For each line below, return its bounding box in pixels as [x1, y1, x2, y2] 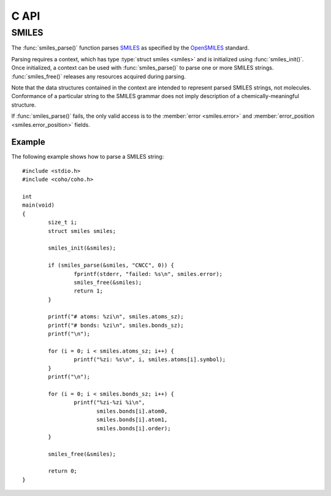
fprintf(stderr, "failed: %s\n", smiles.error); [74, 270, 223, 277]
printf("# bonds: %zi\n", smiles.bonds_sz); [48, 322, 184, 329]
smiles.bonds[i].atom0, [96, 408, 168, 414]
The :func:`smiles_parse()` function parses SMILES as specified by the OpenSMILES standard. [11, 44, 249, 52]
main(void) [22, 202, 55, 208]
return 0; [48, 468, 78, 475]
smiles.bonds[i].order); [96, 425, 171, 432]
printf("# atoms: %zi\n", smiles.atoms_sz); [48, 313, 184, 320]
